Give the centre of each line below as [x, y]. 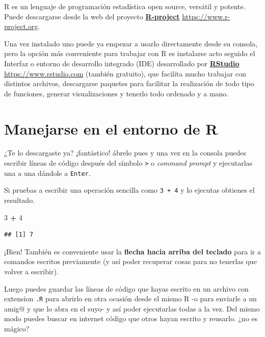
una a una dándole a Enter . [47, 173]
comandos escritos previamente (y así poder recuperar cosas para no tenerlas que [130, 261]
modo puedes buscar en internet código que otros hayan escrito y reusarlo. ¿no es [131, 318]
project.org [21, 26]
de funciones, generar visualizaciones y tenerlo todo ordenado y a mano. [116, 93]
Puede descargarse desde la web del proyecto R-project [92, 16]
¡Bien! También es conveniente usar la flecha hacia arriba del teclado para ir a [132, 251]
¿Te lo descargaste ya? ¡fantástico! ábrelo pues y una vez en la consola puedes [125, 153]
